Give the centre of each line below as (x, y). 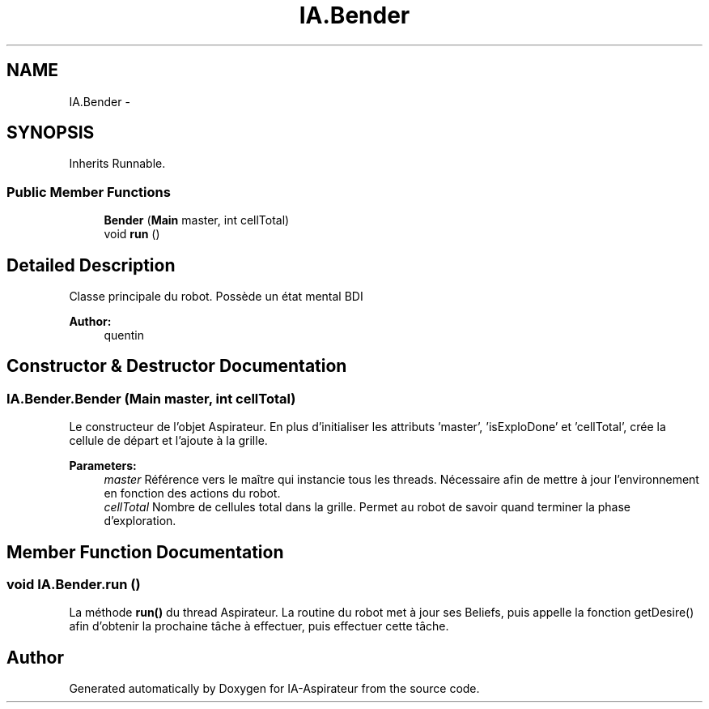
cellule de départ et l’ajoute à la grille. (168, 441)
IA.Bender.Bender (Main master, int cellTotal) (151, 398)
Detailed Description (91, 265)
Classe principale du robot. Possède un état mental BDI (216, 297)
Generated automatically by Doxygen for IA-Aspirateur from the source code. (274, 689)
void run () (132, 234)
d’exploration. (140, 521)
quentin (124, 335)
